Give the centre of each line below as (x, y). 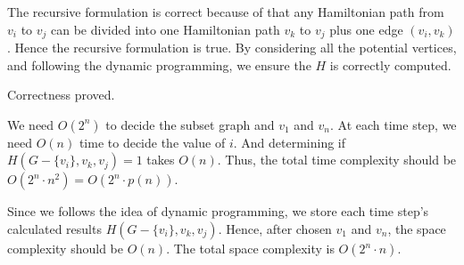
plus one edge (366, 29)
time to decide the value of (152, 142)
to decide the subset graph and (190, 124)
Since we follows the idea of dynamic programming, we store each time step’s (218, 211)
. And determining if (290, 142)
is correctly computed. (390, 64)
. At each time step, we (394, 124)
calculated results (54, 229)
